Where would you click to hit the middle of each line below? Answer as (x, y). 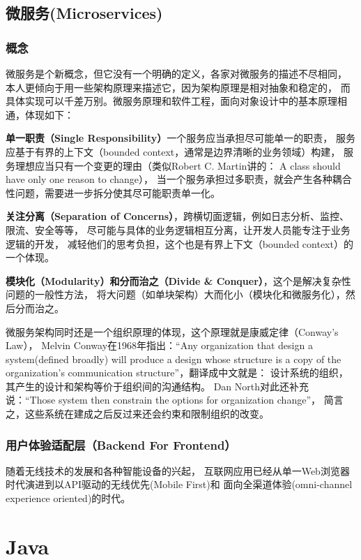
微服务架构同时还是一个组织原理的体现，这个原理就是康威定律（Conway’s (172, 331)
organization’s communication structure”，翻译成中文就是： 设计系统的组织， (177, 373)
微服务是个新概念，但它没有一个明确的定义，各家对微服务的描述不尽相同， (176, 73)
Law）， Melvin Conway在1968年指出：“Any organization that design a (159, 345)
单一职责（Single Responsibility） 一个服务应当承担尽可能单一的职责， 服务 (180, 138)
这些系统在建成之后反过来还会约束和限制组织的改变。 (147, 414)
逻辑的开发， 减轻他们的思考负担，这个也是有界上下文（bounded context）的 (179, 243)
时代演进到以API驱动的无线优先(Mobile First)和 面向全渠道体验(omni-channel (179, 484)
